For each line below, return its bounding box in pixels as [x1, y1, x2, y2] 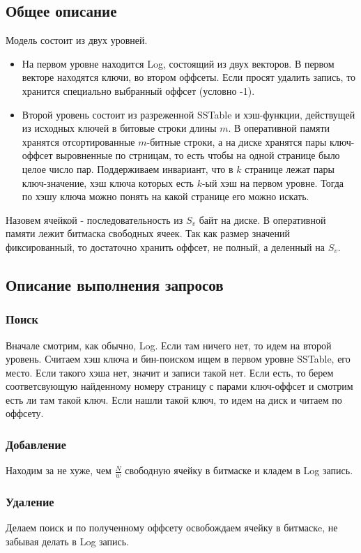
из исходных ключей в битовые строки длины [22, 121, 217, 135]
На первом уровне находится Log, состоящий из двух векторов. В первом [22, 56, 335, 70]
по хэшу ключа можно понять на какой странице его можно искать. [22, 189, 309, 204]
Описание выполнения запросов [6, 273, 224, 295]
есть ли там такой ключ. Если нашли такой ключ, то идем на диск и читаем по [6, 392, 342, 407]
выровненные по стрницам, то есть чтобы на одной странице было [56, 148, 340, 162]
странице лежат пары [245, 161, 335, 176]
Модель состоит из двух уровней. [6, 33, 148, 47]
